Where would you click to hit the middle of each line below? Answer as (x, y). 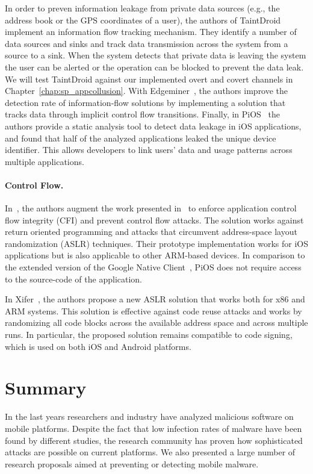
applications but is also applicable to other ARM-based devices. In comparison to (155, 255)
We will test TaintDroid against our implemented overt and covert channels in (149, 79)
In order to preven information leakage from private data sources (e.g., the (142, 8)
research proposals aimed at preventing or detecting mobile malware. (132, 463)
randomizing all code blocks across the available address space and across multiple (156, 323)
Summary (46, 388)
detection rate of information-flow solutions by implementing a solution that (145, 102)
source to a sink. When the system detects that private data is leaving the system (156, 55)
